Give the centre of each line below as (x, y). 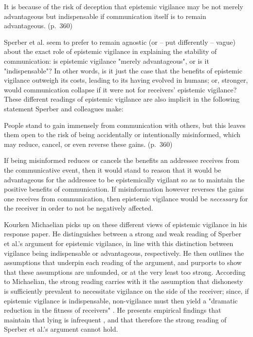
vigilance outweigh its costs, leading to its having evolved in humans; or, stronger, (126, 80)
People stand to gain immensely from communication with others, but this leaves (125, 125)
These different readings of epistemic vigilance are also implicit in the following (122, 99)
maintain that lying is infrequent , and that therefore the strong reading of (115, 319)
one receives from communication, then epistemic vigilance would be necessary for (126, 198)
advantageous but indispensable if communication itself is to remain (105, 16)
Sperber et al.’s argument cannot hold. (61, 329)
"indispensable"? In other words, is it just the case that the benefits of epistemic (123, 70)
